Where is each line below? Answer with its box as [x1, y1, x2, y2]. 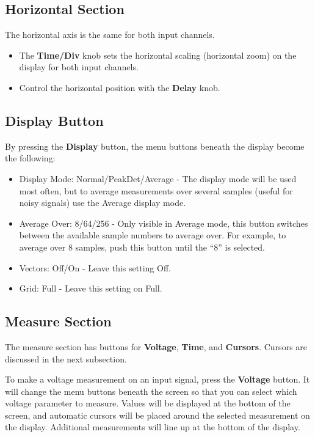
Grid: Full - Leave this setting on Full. [19, 282, 162, 295]
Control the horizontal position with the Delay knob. [19, 81, 220, 94]
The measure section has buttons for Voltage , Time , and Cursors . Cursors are [5, 340, 308, 353]
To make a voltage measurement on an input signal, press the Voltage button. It [5, 373, 310, 386]
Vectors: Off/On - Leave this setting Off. [19, 261, 171, 274]
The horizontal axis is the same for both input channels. [5, 28, 215, 41]
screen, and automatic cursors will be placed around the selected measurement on [5, 408, 310, 421]
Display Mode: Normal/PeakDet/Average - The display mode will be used [19, 172, 297, 185]
